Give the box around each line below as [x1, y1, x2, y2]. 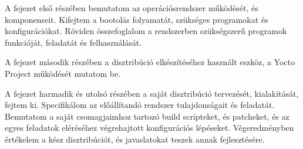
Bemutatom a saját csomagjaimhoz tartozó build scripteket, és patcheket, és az [5, 110, 289, 122]
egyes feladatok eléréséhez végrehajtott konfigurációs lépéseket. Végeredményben [5, 121, 294, 134]
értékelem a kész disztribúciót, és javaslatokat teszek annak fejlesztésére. [5, 133, 265, 145]
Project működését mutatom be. [5, 67, 121, 79]
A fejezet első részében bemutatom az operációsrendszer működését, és [5, 2, 258, 13]
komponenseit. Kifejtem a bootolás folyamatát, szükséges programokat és [5, 13, 268, 25]
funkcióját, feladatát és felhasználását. [5, 36, 142, 48]
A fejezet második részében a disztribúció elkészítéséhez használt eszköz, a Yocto [5, 56, 295, 68]
